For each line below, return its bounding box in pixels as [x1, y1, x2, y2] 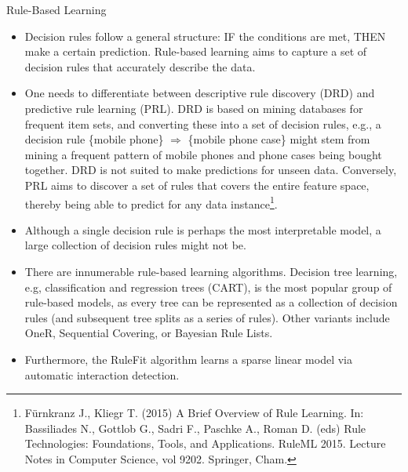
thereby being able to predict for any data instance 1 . [24, 193, 278, 212]
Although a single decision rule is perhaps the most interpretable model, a [24, 221, 381, 238]
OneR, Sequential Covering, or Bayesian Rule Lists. [24, 325, 273, 341]
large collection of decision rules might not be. [24, 237, 246, 253]
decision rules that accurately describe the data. [24, 58, 256, 74]
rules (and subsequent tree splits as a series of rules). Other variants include [24, 309, 390, 325]
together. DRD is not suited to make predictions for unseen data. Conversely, [24, 162, 397, 178]
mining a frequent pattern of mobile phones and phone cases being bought [24, 146, 382, 162]
